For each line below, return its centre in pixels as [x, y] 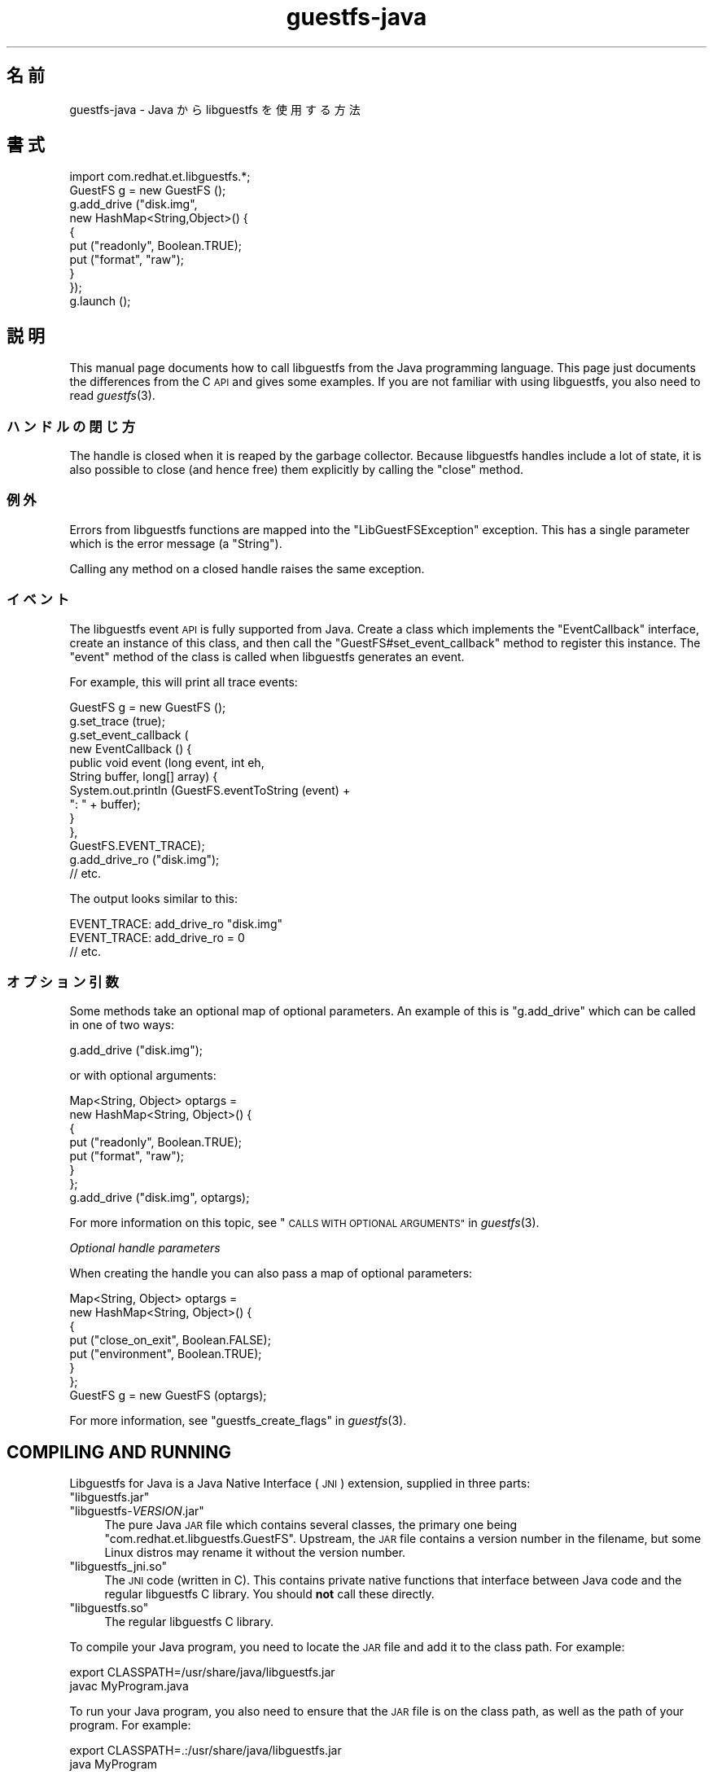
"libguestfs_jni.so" [118, 1567]
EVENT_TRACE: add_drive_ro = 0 [157, 937]
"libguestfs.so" [109, 1608]
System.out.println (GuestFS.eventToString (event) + [210, 790]
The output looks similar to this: [153, 898]
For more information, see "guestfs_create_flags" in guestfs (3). [238, 1421]
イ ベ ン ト [38, 600]
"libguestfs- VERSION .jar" [137, 1511]
